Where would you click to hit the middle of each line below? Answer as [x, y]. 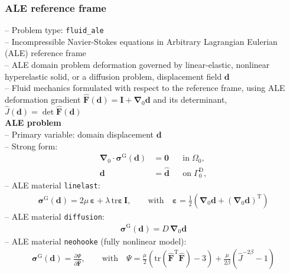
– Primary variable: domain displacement [79, 134]
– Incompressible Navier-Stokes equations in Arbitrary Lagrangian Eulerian [141, 41]
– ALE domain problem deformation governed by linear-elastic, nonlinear [137, 65]
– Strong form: [31, 146]
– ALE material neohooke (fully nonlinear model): [96, 241]
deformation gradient [43, 100]
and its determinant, [190, 100]
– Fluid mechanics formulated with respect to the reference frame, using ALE [145, 88]
